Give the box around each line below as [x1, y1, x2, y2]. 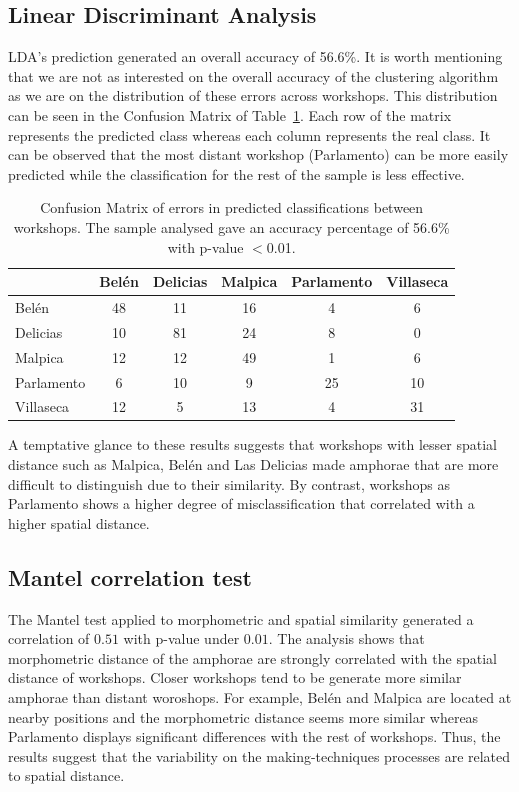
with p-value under [123, 628, 240, 649]
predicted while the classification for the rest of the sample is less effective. [8, 163, 465, 184]
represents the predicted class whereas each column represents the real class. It [8, 124, 491, 145]
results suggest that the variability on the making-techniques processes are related [8, 745, 511, 766]
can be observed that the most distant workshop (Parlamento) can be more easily [8, 144, 509, 165]
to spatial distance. [8, 765, 125, 786]
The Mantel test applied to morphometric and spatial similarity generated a [8, 608, 474, 629]
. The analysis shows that [268, 628, 425, 649]
